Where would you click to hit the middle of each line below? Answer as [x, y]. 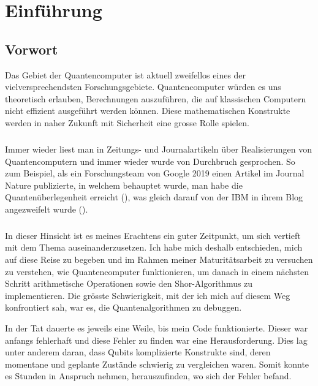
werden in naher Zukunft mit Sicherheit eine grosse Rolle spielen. [127, 122]
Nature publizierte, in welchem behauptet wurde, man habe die [124, 185]
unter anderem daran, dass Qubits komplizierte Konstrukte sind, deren [138, 352]
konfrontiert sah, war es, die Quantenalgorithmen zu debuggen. [123, 307]
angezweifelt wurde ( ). [47, 209]
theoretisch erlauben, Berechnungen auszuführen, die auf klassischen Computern [156, 98]
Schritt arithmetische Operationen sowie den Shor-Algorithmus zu [129, 283]
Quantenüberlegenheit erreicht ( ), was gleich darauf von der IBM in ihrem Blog [154, 197]
